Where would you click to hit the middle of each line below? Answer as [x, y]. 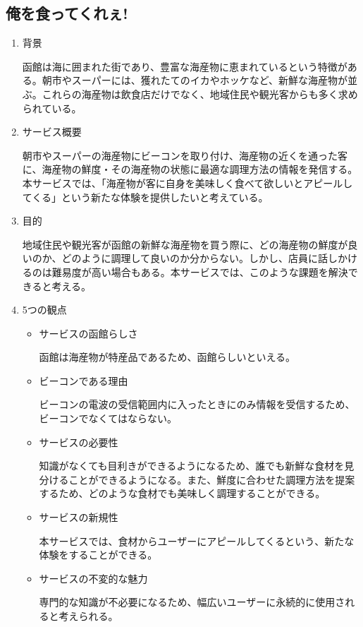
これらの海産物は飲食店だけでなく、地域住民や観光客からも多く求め [200, 94]
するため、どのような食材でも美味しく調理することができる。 [182, 493]
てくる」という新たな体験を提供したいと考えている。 [145, 197]
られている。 [52, 108]
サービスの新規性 [79, 517]
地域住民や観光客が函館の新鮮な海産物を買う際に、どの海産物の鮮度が [185, 244]
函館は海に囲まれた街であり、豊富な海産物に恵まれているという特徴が [185, 66]
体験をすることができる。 [98, 555]
